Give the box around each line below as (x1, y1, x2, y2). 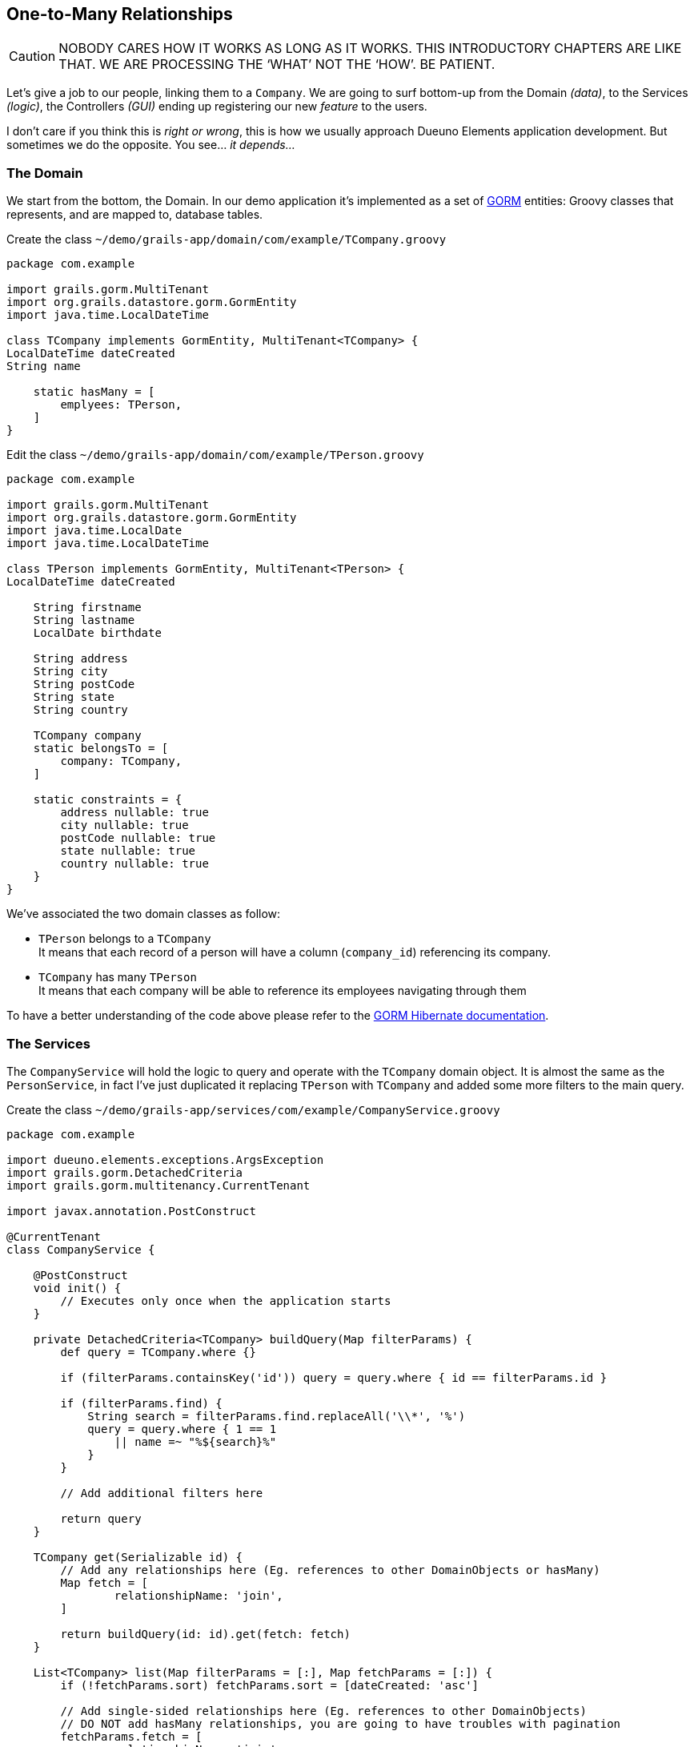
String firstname (33, 601, 142, 614)
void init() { (33, 1281, 122, 1294)
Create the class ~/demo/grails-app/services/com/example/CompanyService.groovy (6, 1102, 500, 1117)
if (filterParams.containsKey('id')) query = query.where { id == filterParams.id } (60, 1371, 608, 1384)
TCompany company (33, 729, 142, 743)
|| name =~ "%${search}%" (114, 1435, 277, 1448)
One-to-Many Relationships (6, 4, 233, 24)
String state (33, 690, 114, 704)
